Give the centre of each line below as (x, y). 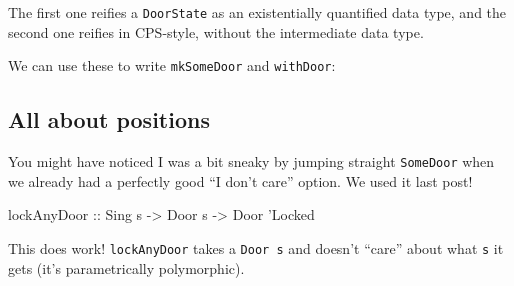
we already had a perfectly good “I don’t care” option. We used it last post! (240, 180)
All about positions (109, 119)
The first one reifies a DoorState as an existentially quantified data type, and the (257, 12)
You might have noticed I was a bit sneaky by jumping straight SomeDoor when (251, 161)
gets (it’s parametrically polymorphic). (126, 267)
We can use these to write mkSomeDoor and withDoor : (172, 65)
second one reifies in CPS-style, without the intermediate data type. (216, 31)
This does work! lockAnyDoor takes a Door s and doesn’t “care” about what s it (256, 247)
